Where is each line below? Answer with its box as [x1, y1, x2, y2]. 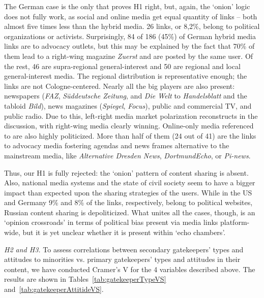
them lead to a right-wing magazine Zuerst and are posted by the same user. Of [4, 50, 253, 61]
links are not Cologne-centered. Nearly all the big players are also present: [4, 80, 235, 91]
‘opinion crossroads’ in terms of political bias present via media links [4, 217, 218, 227]
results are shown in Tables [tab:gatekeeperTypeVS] [4, 274, 166, 284]
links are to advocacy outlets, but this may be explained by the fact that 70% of [4, 41, 255, 51]
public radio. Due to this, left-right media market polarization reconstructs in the [4, 110, 258, 121]
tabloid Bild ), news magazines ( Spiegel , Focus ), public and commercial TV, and [4, 100, 252, 111]
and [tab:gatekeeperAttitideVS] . [4, 284, 104, 294]
